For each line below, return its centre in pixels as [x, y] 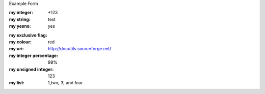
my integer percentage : [34, 56]
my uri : [16, 49]
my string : [20, 19]
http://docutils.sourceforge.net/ [79, 49]
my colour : [20, 42]
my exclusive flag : [28, 35]
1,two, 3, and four [65, 83]
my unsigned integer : [31, 69]
